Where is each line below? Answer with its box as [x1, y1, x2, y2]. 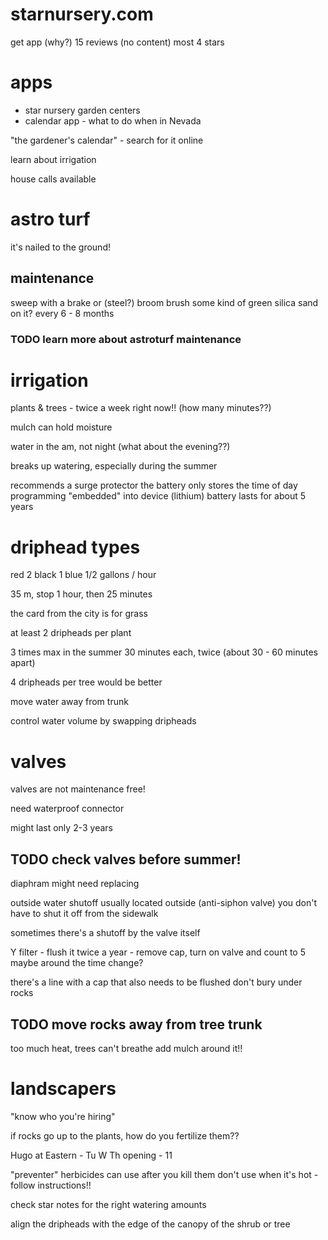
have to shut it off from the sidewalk [10, 908, 159, 920]
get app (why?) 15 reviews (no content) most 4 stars [10, 36, 225, 48]
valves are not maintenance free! [10, 783, 146, 795]
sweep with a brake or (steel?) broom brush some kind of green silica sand [10, 296, 319, 308]
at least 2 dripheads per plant [10, 627, 132, 639]
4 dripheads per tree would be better [10, 676, 163, 688]
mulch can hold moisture [10, 421, 113, 433]
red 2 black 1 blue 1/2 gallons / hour [10, 569, 157, 581]
